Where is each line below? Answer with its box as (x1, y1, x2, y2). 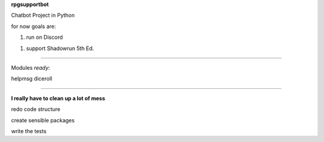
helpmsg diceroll (11, 75, 52, 82)
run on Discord (26, 33, 63, 41)
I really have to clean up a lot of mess (11, 94, 106, 101)
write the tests (11, 127, 47, 134)
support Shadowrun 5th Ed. (26, 45, 94, 52)
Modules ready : (11, 64, 50, 71)
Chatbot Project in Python (11, 12, 75, 19)
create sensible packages (11, 116, 75, 124)
